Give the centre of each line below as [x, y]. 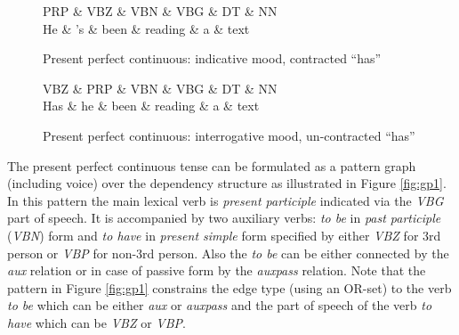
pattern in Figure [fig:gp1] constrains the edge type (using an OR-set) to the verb [229, 287]
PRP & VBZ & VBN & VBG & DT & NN [160, 11]
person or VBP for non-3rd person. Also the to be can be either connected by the [228, 253]
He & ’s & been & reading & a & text [146, 28]
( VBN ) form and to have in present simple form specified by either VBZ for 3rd [224, 235]
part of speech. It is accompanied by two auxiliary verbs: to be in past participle [224, 218]
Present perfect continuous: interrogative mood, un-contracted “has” [229, 135]
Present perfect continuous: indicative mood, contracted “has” [212, 58]
